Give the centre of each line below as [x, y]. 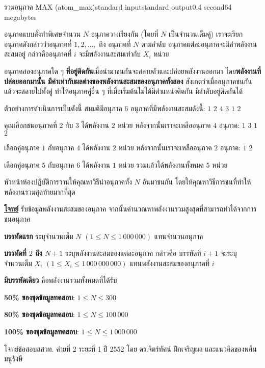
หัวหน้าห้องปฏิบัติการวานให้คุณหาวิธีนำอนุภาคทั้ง [68, 182]
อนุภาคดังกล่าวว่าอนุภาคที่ [38, 44]
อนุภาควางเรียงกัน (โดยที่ [125, 34]
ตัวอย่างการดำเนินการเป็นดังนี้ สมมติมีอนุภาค [63, 108]
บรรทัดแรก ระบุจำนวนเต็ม [39, 236]
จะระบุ [229, 253]
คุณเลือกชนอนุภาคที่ [31, 125]
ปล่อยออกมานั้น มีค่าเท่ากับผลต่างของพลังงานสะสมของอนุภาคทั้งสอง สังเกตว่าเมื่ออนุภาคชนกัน [128, 81]
